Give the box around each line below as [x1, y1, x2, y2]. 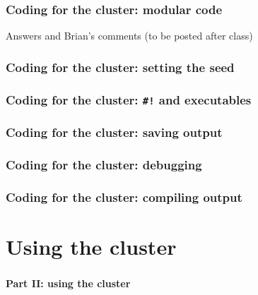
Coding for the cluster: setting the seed [6, 58, 235, 76]
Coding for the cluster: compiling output [6, 188, 242, 205]
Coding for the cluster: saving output [6, 123, 223, 140]
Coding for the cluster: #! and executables [6, 90, 252, 108]
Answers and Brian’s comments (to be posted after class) [6, 28, 253, 43]
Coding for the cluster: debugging [6, 155, 202, 173]
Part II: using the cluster [6, 275, 131, 290]
